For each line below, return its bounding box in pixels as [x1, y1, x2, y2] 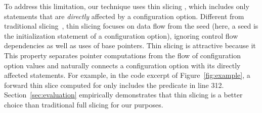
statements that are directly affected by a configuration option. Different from [4, 11, 244, 21]
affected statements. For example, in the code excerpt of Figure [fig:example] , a [4, 70, 250, 80]
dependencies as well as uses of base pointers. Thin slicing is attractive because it [4, 40, 256, 51]
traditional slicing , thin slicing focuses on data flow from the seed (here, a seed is [4, 21, 258, 31]
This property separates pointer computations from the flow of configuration [4, 50, 241, 60]
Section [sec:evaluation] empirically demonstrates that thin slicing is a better [4, 89, 243, 100]
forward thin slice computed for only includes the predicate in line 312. [4, 79, 224, 90]
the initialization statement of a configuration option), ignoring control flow [4, 30, 238, 41]
